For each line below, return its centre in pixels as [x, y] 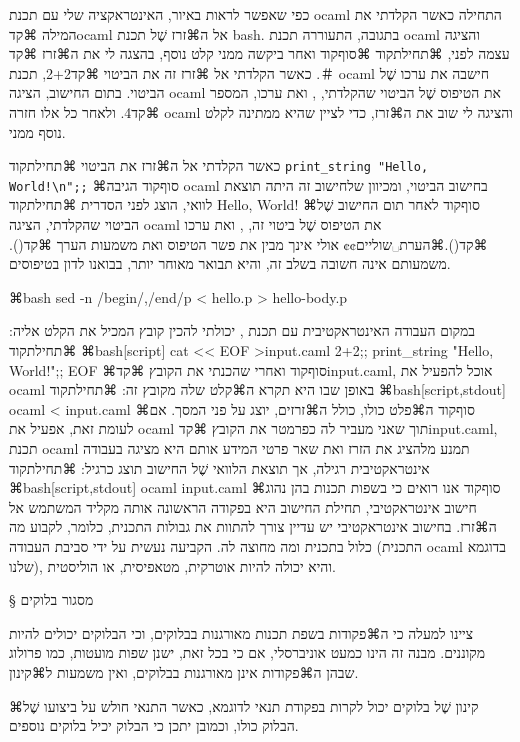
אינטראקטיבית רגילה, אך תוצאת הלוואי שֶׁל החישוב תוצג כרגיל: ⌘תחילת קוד [219, 467]
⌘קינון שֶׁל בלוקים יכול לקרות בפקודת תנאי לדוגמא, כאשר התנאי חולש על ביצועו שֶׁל [244, 705]
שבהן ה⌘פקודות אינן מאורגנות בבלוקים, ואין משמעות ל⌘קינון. [184, 671]
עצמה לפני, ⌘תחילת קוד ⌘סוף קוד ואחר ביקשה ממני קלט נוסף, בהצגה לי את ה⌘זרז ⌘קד [259, 53]
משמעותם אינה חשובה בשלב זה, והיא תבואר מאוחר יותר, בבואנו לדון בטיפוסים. [230, 263]
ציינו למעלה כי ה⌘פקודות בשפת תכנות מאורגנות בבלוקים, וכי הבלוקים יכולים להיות [241, 632]
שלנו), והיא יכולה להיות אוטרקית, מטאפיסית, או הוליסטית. [172, 565]
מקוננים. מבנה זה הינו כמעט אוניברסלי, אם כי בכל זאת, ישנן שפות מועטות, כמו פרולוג [247, 652]
